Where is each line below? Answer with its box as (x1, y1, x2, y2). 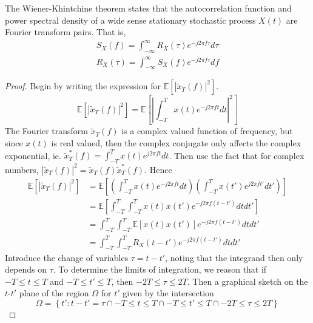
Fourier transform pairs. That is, (5, 25, 126, 38)
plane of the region (19, 287, 89, 299)
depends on (5, 263, 47, 276)
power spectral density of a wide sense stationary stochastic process (5, 13, 256, 26)
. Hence (144, 163, 172, 175)
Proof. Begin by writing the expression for (5, 80, 161, 92)
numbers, (5, 163, 39, 175)
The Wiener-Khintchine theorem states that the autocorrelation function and (5, 2, 292, 14)
